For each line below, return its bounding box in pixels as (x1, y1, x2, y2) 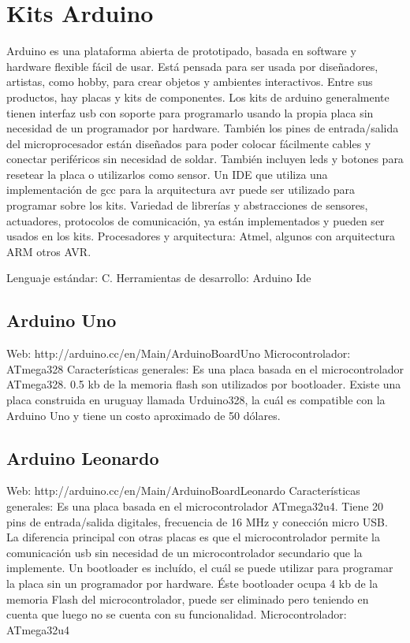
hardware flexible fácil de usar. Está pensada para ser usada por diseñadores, (6, 58, 378, 74)
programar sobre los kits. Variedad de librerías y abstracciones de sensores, (6, 197, 368, 214)
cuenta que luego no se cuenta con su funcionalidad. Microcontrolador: (6, 606, 347, 623)
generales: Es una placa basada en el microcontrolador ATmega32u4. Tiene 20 (6, 498, 384, 514)
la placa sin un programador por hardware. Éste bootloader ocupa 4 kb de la (6, 574, 378, 591)
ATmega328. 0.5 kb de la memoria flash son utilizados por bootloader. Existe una (6, 376, 401, 392)
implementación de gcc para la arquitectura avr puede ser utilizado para (6, 181, 356, 198)
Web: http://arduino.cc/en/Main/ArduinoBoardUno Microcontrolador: (6, 345, 351, 362)
